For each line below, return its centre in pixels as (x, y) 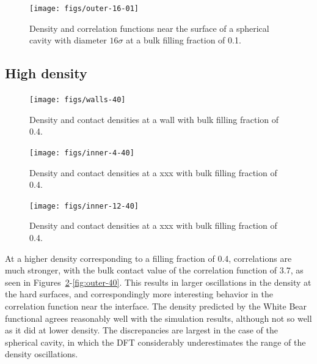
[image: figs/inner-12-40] (84, 206)
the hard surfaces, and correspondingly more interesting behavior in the (139, 294)
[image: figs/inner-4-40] (82, 153)
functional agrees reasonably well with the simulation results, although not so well (158, 318)
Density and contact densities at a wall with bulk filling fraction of (154, 119)
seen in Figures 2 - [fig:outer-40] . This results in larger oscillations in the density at (158, 282)
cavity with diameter (68, 40)
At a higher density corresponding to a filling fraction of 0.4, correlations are (148, 258)
